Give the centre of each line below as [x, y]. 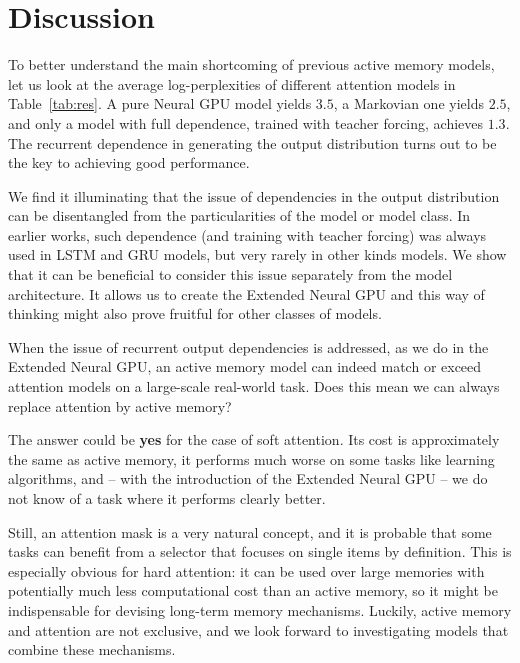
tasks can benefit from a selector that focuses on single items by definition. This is [260, 551]
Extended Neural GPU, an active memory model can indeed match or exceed [245, 366]
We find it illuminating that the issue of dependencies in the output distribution [254, 195]
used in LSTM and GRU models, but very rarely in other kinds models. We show [257, 254]
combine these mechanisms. [92, 649]
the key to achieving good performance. [129, 162]
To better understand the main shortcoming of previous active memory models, [251, 64]
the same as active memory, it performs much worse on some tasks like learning [251, 458]
